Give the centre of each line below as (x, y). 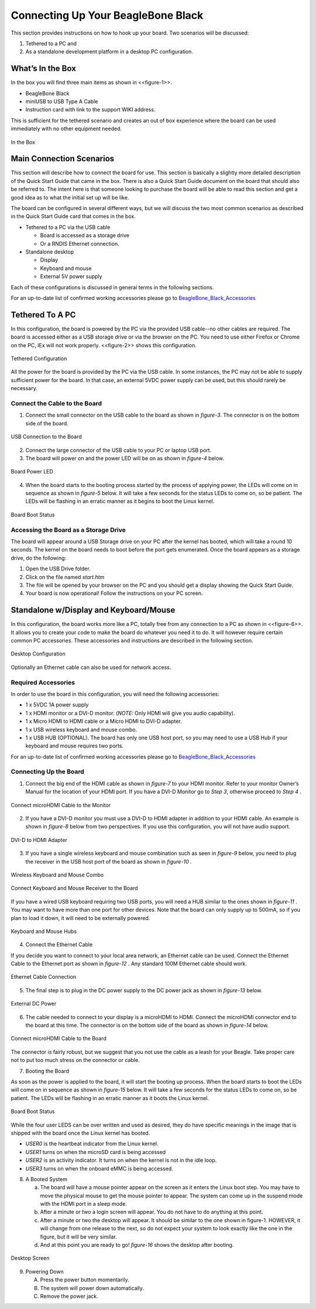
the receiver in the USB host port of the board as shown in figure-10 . (109, 861)
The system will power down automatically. (92, 1288)
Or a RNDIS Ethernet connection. (80, 243)
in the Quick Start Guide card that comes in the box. (73, 217)
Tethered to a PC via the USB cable (68, 227)
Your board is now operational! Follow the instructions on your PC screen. (114, 593)
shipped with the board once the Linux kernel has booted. (80, 1133)
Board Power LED (32, 472)
